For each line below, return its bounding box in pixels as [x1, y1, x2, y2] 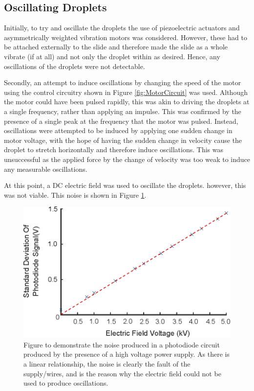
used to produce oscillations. [23, 378, 108, 388]
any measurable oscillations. [4, 163, 87, 174]
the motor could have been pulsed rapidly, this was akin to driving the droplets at [4, 96, 250, 107]
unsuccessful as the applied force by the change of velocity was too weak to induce [4, 154, 250, 164]
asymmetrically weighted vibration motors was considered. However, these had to [4, 32, 247, 42]
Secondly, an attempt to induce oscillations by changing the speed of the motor [4, 77, 241, 88]
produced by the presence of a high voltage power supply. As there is [23, 349, 230, 359]
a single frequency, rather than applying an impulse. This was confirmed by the [4, 106, 241, 116]
